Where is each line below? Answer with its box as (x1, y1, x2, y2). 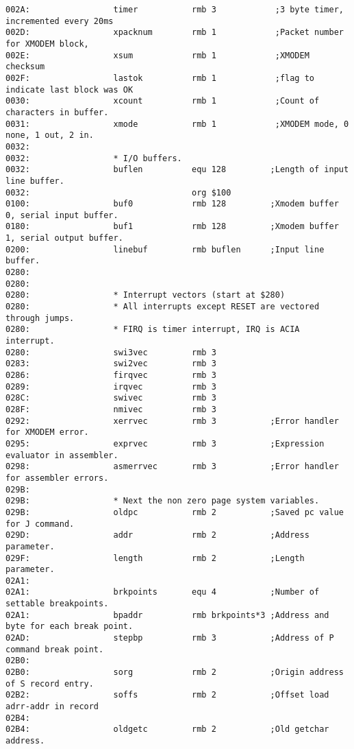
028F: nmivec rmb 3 (5, 404, 216, 414)
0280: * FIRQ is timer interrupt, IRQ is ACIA (5, 324, 300, 335)
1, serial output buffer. (5, 233, 123, 243)
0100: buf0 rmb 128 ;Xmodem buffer (5, 199, 339, 209)
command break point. (5, 644, 104, 654)
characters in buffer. (5, 107, 109, 117)
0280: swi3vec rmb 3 (5, 347, 216, 357)
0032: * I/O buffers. (5, 153, 182, 163)
